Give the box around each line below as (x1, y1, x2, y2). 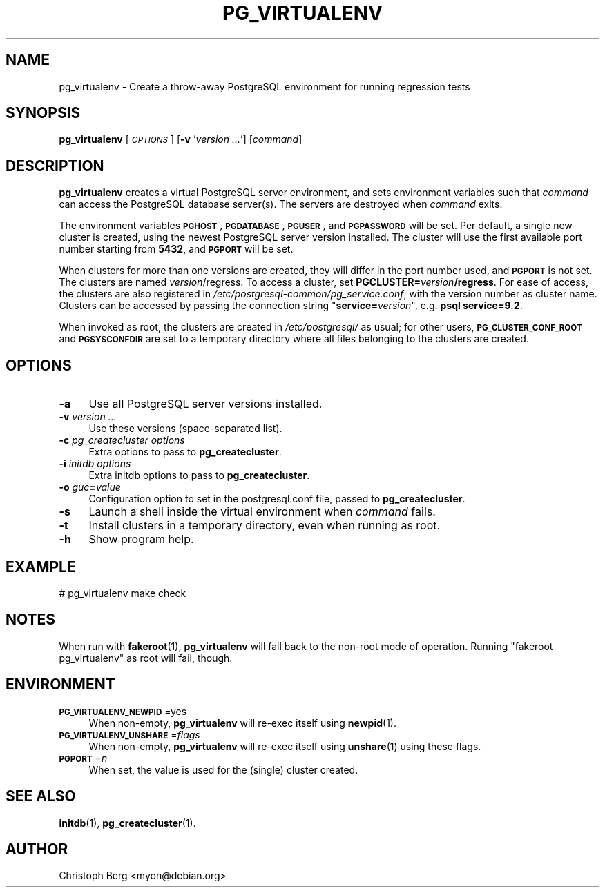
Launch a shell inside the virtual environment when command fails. (88, 504, 436, 519)
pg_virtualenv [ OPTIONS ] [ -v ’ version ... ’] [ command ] (59, 133, 302, 146)
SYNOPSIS (6, 104, 81, 122)
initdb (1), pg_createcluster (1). (59, 816, 196, 829)
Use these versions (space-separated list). (88, 422, 282, 435)
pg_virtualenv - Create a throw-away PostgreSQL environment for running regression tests (59, 80, 470, 92)
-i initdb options (59, 458, 131, 470)
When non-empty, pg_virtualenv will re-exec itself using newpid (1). (88, 716, 397, 729)
